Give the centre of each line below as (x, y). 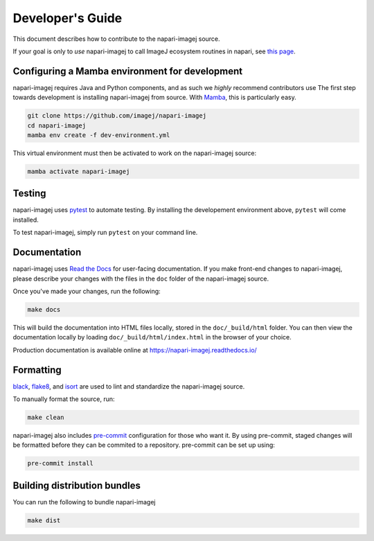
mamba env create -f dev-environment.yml (99, 135)
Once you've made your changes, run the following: (87, 291)
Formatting (37, 370)
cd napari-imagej (57, 125)
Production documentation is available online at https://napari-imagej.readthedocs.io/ (135, 350)
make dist (44, 520)
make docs (44, 309)
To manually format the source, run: (64, 399)
